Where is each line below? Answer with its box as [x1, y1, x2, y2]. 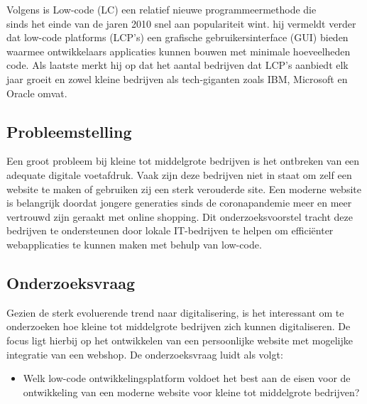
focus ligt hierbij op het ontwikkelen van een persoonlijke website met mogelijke [6, 332, 353, 347]
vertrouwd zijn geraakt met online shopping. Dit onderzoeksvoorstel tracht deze [6, 209, 353, 224]
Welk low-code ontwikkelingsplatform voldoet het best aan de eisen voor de [23, 371, 351, 386]
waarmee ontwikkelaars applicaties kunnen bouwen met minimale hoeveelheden [6, 43, 351, 58]
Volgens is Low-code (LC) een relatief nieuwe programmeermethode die [6, 2, 317, 16]
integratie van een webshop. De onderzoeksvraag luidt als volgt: [6, 346, 283, 361]
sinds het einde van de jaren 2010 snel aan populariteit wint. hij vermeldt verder [6, 16, 356, 31]
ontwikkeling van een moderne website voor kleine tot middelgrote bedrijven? [23, 384, 360, 399]
